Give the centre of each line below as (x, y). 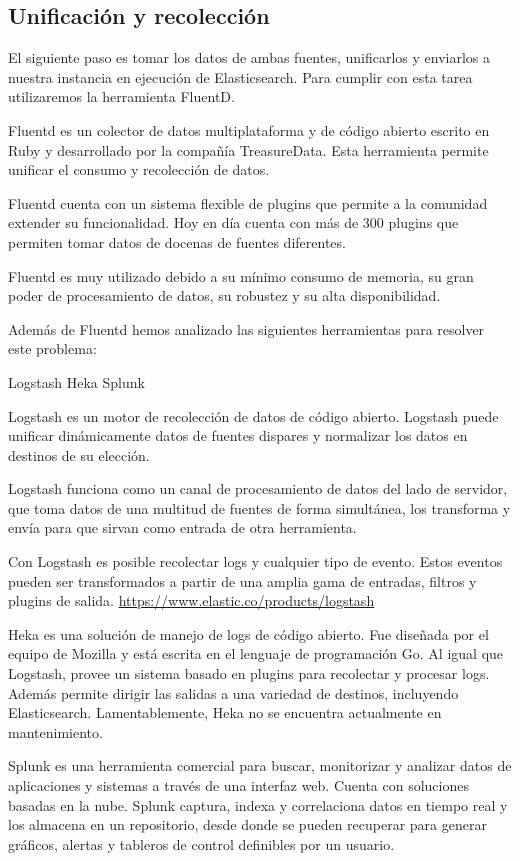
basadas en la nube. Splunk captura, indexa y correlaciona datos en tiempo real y (258, 804)
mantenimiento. (55, 731)
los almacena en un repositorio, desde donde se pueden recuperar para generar (247, 824)
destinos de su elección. (79, 454)
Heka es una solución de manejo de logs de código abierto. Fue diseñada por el (248, 633)
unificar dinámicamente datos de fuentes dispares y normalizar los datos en (238, 435)
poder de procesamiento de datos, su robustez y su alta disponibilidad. (224, 295)
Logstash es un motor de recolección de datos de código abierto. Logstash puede (253, 415)
